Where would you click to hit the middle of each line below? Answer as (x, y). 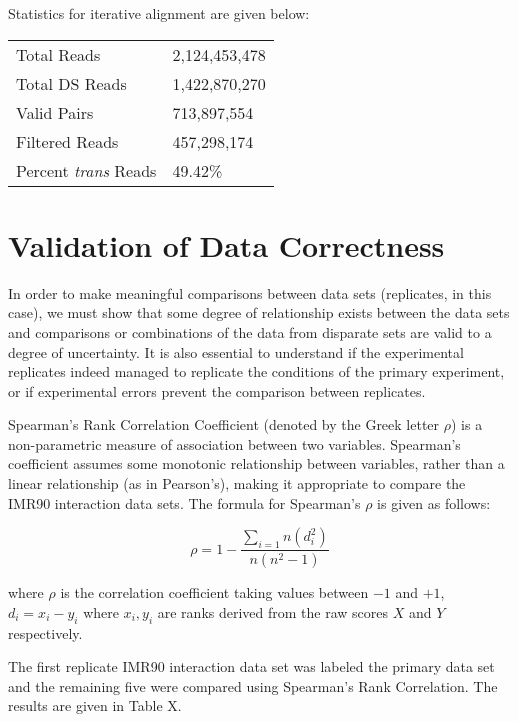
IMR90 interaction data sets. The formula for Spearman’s (184, 502)
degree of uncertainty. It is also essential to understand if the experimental (236, 351)
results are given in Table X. (95, 705)
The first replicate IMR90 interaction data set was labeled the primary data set (251, 666)
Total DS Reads (71, 83)
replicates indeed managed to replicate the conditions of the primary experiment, (256, 371)
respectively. (45, 632)
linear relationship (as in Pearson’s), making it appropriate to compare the (237, 483)
